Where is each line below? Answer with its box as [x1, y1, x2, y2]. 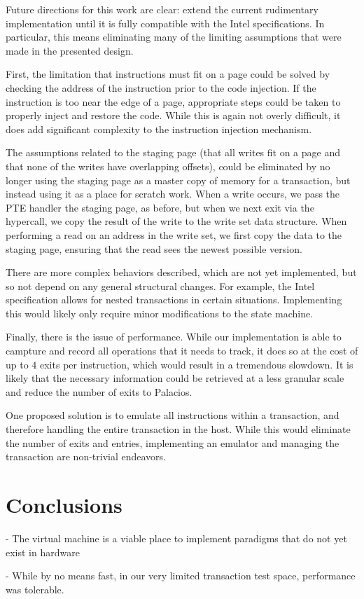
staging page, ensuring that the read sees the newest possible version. [6, 241, 302, 256]
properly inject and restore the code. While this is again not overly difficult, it [6, 108, 341, 123]
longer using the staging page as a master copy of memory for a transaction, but [6, 172, 351, 187]
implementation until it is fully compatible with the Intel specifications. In [6, 15, 325, 30]
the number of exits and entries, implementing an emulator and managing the [6, 435, 339, 450]
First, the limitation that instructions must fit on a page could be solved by [6, 67, 330, 81]
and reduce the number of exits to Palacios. [6, 384, 192, 399]
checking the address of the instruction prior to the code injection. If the [6, 80, 316, 95]
